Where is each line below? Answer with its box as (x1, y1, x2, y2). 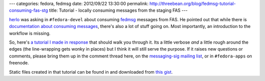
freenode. (9, 60, 29, 66)
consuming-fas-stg (9, 7, 49, 13)
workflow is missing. (9, 30, 51, 36)
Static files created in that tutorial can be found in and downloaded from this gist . (9, 69, 173, 75)
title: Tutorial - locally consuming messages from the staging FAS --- (49, 7, 188, 13)
